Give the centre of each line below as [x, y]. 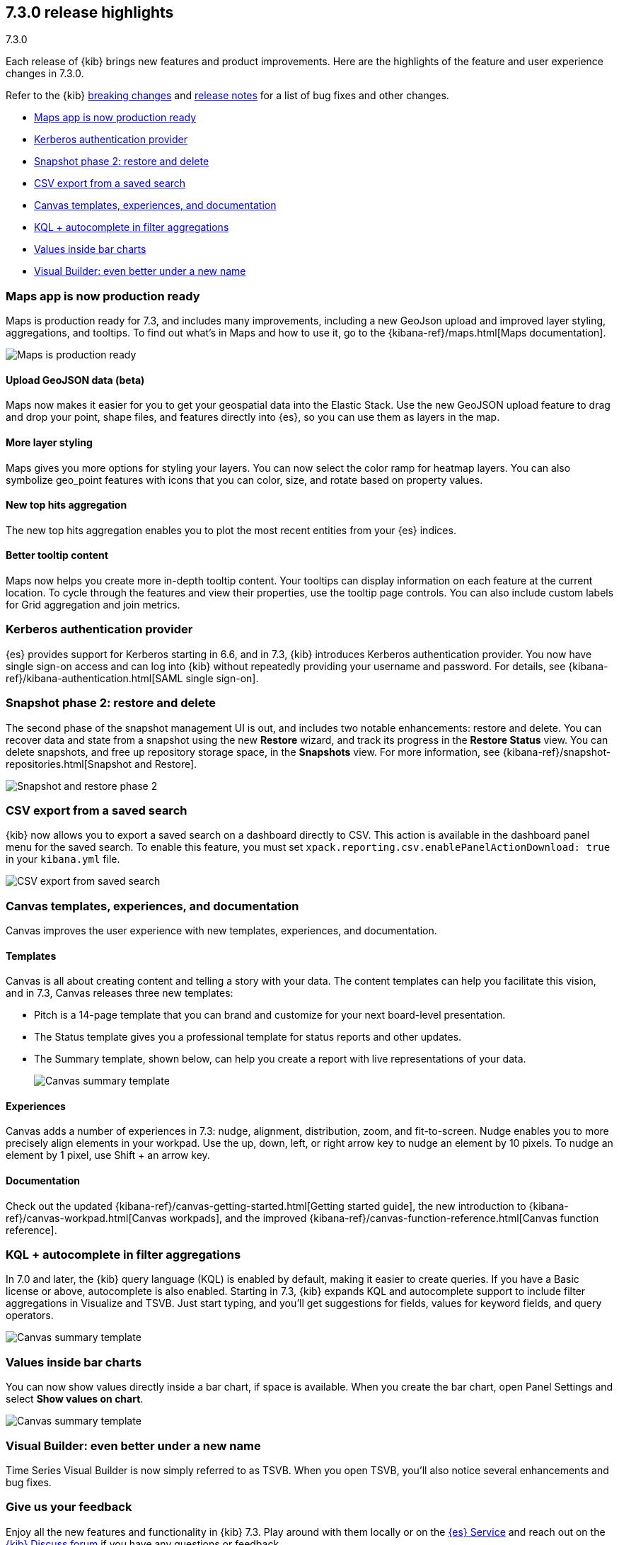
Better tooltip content [57, 555]
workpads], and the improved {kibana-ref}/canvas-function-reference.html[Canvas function [384, 1218]
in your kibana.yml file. [63, 859]
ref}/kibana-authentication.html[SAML [94, 678]
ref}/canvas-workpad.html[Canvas [86, 1218]
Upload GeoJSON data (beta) [75, 380]
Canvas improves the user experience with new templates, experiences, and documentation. [221, 931]
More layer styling [49, 442]
